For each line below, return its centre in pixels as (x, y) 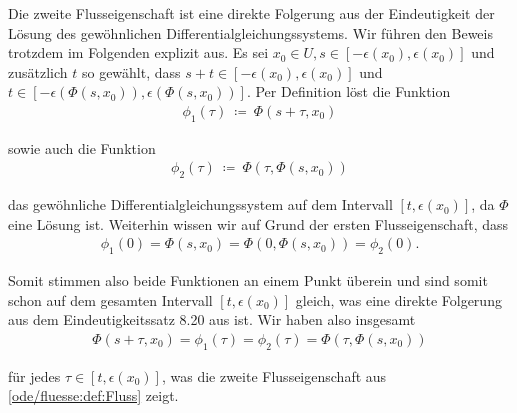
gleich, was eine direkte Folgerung (398, 299)
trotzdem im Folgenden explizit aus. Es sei (138, 52)
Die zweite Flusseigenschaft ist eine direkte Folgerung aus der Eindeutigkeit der (251, 13)
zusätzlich (38, 71)
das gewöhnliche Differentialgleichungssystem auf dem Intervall (200, 204)
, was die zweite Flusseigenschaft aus (274, 375)
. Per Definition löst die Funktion (348, 91)
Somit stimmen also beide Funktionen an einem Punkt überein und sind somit (248, 280)
